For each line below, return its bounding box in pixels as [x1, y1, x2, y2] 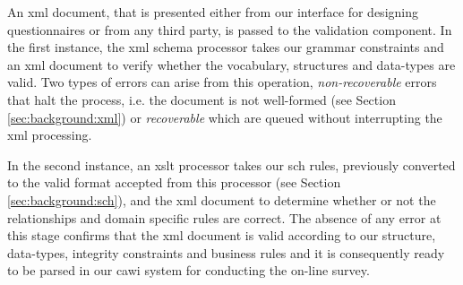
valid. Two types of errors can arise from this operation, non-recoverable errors [7, 73, 437, 91]
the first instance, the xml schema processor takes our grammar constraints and [7, 38, 444, 56]
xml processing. [7, 125, 92, 144]
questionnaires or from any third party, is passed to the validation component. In [7, 20, 452, 39]
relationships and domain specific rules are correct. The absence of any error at [7, 208, 442, 227]
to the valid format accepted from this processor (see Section [7, 173, 341, 192]
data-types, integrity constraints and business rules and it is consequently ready [7, 243, 445, 262]
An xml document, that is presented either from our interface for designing [7, 3, 418, 21]
